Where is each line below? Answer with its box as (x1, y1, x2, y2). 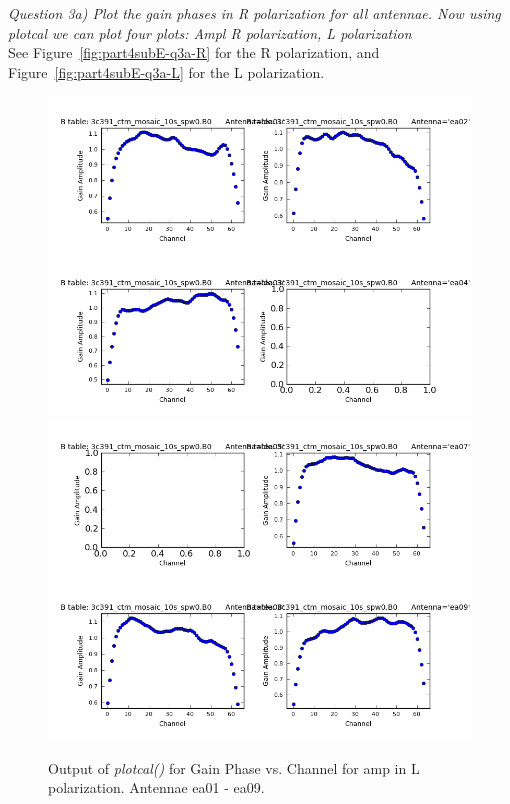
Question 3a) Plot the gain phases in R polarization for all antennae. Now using (8, 3, 501, 23)
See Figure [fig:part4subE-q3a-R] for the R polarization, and (8, 42, 380, 63)
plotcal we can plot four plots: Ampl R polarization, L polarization (8, 22, 412, 43)
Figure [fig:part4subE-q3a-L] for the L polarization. (8, 61, 325, 82)
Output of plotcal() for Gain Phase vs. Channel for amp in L (48, 757, 420, 778)
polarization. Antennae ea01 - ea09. (48, 777, 265, 798)
